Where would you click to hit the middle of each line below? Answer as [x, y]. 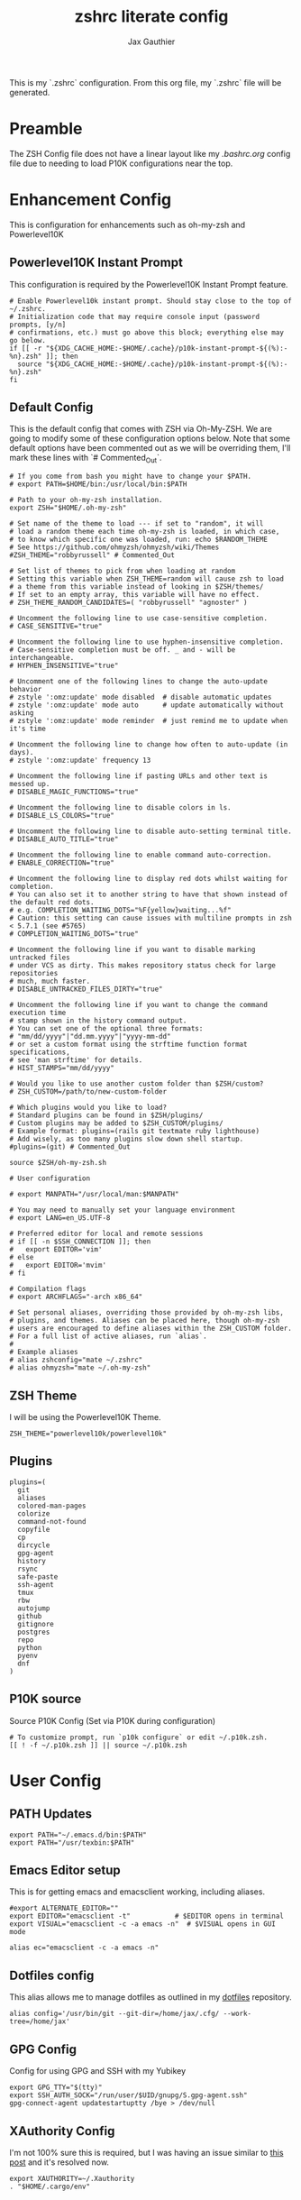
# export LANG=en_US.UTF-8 [60, 1218]
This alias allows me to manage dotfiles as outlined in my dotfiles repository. [151, 1997]
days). [22, 753]
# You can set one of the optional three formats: [106, 1029]
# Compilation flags [48, 1289]
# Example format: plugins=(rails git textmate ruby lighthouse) [134, 1132]
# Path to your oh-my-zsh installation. [87, 500]
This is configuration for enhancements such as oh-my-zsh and [128, 225]
